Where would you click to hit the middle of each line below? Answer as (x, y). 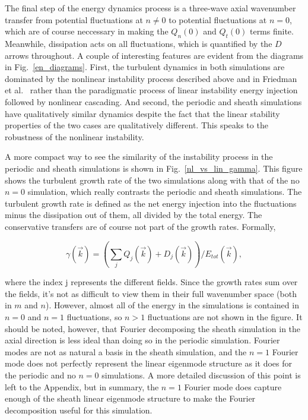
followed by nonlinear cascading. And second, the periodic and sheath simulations (153, 101)
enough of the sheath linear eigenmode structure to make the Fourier (130, 398)
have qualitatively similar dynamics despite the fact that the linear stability (142, 113)
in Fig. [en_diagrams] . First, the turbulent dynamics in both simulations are (145, 67)
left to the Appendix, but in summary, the (82, 386)
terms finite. (272, 31)
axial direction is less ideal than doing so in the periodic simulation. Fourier (142, 340)
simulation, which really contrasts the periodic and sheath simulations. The (165, 192)
